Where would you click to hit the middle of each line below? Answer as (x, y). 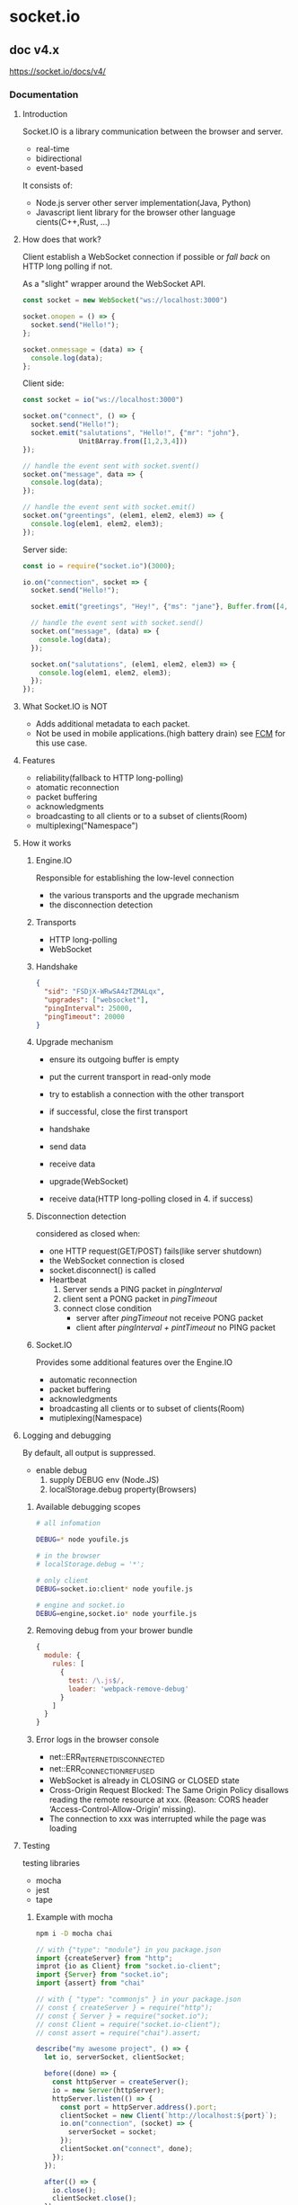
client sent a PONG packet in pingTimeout (140, 1299)
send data (68, 1147)
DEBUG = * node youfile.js (82, 1540)
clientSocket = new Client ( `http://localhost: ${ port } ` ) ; (169, 2115)
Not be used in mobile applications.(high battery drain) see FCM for (160, 734)
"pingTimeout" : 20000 (84, 1017)
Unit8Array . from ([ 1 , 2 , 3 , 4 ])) (134, 441)
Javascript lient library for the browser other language (136, 212)
